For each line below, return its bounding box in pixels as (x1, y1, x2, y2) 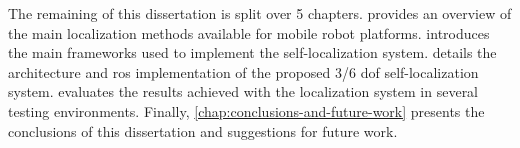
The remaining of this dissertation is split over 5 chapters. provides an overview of (8, 3, 512, 23)
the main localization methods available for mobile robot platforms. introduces (8, 22, 490, 43)
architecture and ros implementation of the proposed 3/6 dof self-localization (8, 61, 479, 82)
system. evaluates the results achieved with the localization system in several (8, 81, 479, 102)
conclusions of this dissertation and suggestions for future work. (8, 120, 398, 141)
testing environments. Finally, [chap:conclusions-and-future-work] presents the (8, 100, 485, 121)
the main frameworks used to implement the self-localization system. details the (8, 42, 497, 63)
